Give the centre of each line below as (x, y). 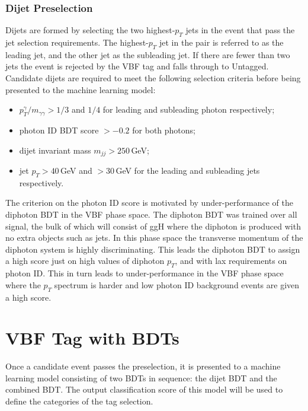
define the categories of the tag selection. (79, 401)
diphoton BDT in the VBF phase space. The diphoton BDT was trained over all (151, 214)
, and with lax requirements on (231, 261)
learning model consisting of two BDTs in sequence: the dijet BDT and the (141, 377)
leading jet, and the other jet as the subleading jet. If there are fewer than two (148, 54)
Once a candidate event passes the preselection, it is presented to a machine (143, 366)
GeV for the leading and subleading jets (188, 171)
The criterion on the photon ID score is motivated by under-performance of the (149, 203)
